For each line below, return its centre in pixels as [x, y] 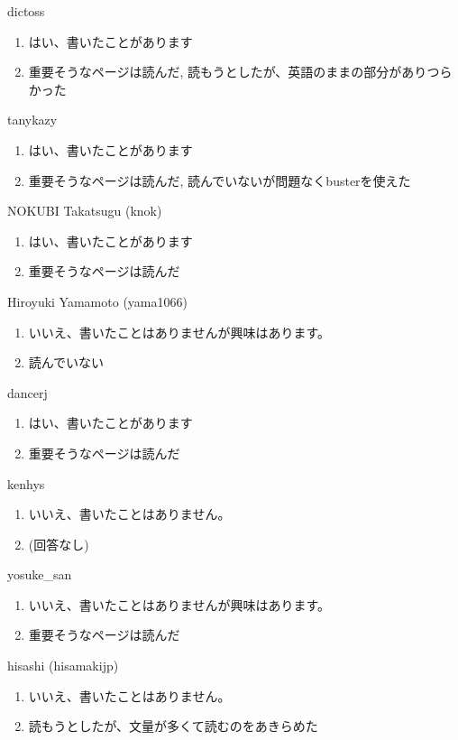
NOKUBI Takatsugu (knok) [85, 211]
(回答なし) [59, 544]
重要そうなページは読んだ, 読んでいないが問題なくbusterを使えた [220, 180]
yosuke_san [40, 574]
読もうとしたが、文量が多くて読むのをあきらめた [173, 726]
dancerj [27, 392]
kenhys [26, 483]
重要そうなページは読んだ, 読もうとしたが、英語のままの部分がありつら [240, 72]
